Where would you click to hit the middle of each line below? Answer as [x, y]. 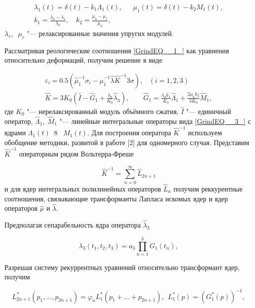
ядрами [15, 133]
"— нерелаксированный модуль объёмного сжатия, [103, 111]
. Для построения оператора [129, 133]
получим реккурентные [208, 188]
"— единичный [209, 111]
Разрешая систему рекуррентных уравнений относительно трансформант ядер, [122, 267]
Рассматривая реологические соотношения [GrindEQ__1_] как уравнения [117, 50]
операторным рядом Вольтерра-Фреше [76, 153]
